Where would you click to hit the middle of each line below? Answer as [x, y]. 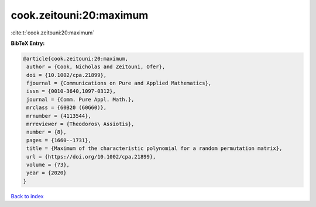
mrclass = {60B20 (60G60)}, [67, 108]
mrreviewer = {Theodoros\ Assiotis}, [80, 124]
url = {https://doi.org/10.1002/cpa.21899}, [91, 157]
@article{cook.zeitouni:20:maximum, [76, 59]
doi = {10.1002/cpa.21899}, [67, 75]
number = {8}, [47, 132]
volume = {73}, [48, 165]
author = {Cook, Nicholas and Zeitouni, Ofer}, [96, 67]
